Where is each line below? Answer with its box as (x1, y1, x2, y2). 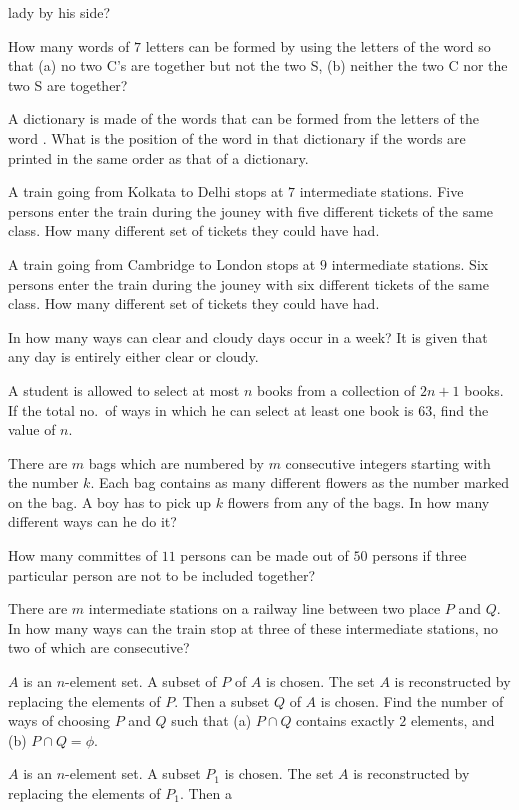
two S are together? (8, 74, 128, 95)
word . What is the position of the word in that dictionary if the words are (8, 127, 466, 148)
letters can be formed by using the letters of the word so (145, 35, 491, 56)
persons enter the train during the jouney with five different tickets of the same (8, 200, 494, 221)
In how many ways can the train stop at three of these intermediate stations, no (8, 617, 499, 638)
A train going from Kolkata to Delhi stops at (8, 181, 284, 202)
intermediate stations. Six (331, 253, 489, 274)
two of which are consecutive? (8, 637, 190, 658)
